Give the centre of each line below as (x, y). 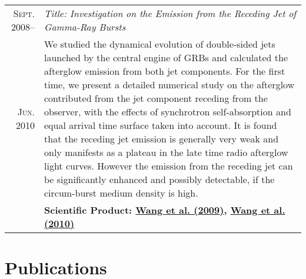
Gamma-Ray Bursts (85, 27)
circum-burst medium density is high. (121, 193)
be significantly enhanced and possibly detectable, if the (159, 179)
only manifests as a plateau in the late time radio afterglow (166, 152)
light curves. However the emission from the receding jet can (169, 166)
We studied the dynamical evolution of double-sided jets (160, 44)
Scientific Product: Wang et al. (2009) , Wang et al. (165, 210)
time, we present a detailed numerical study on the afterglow (169, 84)
